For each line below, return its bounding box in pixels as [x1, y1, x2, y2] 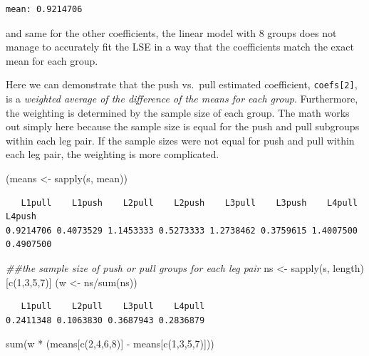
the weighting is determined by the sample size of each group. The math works [6, 105, 350, 120]
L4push [6, 211, 36, 222]
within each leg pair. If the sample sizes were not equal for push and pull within [6, 132, 355, 147]
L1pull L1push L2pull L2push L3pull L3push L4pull [21, 197, 358, 208]
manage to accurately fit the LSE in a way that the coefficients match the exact [6, 39, 354, 54]
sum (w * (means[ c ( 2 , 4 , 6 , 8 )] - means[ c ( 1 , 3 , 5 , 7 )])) [6, 336, 214, 351]
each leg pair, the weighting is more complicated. [6, 147, 219, 162]
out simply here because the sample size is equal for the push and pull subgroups [6, 119, 360, 134]
